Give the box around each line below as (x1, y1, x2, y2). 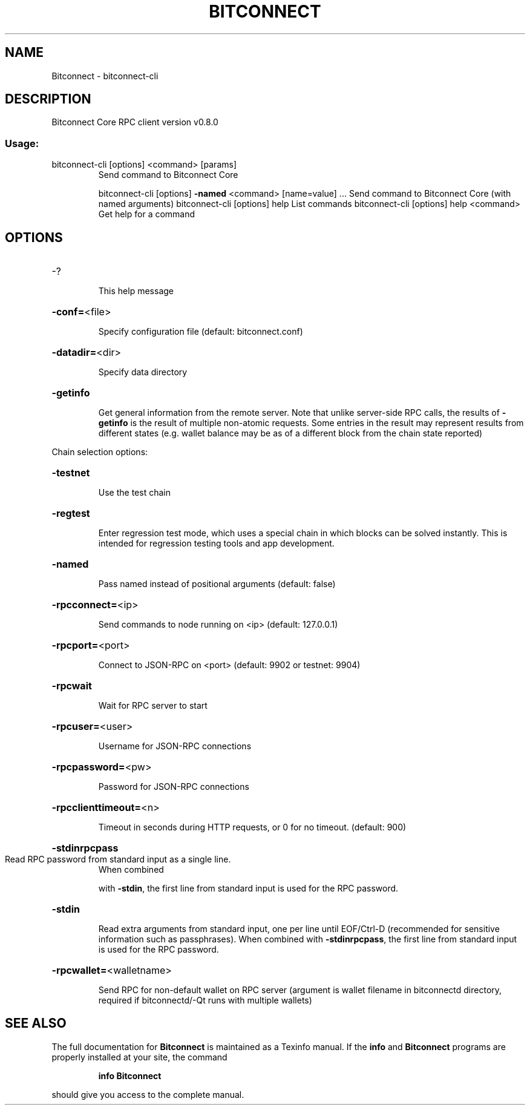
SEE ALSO (5, 1016, 67, 1031)
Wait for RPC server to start (98, 700, 208, 711)
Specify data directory (98, 367, 188, 378)
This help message (98, 286, 174, 297)
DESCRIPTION (5, 91, 91, 107)
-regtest (51, 507, 90, 520)
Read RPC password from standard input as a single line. (5, 854, 231, 865)
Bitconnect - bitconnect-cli (51, 70, 159, 81)
